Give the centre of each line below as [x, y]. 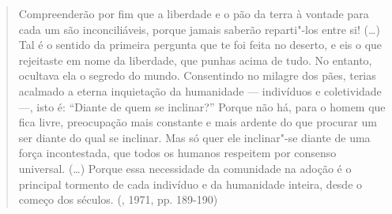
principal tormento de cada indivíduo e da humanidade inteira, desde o [190, 184]
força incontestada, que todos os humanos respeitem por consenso [177, 153]
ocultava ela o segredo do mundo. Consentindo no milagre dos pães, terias [197, 75]
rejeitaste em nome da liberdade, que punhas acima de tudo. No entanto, [195, 60]
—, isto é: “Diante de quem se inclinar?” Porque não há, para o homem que [202, 106]
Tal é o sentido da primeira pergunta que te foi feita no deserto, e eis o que [200, 45]
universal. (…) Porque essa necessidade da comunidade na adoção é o [185, 168]
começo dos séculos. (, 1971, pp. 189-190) [118, 199]
